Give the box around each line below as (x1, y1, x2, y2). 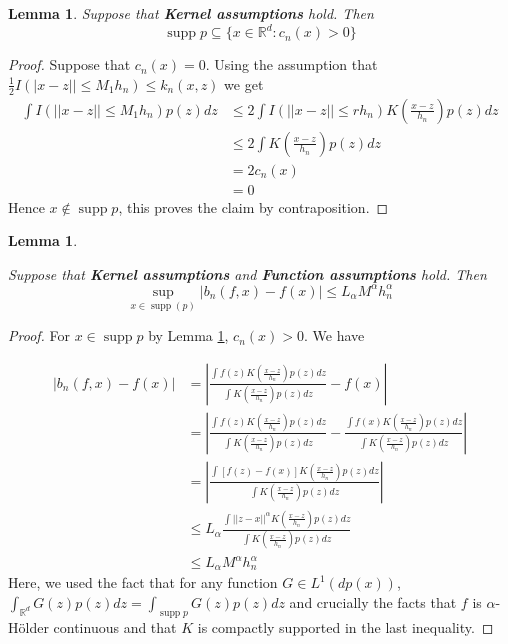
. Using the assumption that (205, 54, 378, 75)
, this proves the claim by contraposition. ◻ (118, 196, 389, 217)
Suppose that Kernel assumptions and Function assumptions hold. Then (8, 263, 487, 284)
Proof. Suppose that (8, 54, 131, 75)
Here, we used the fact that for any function (8, 572, 278, 593)
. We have (303, 325, 365, 346)
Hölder (8, 616, 49, 637)
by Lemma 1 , (148, 325, 229, 346)
